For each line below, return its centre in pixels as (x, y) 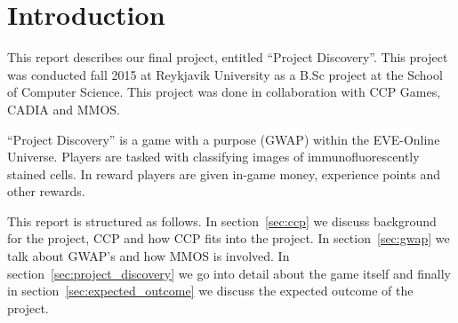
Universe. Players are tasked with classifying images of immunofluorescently (213, 157)
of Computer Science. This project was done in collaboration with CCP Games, (224, 92)
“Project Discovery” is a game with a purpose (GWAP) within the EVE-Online (224, 139)
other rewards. (46, 191)
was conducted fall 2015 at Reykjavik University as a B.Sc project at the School (225, 74)
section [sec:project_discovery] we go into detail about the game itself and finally (229, 273)
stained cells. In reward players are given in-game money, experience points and (224, 173)
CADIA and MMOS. (64, 109)
